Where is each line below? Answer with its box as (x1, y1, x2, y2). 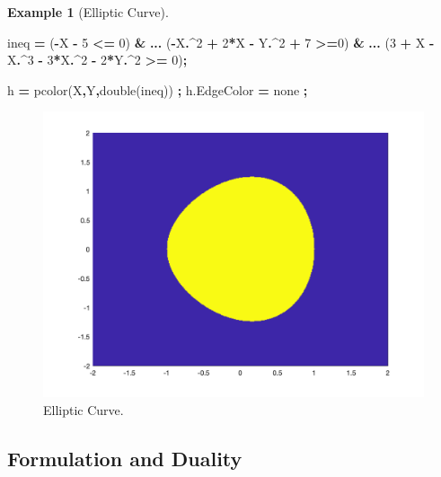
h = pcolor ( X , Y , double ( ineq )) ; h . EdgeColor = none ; (7, 80, 308, 99)
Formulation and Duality (7, 444, 243, 472)
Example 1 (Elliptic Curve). (7, 3, 169, 21)
